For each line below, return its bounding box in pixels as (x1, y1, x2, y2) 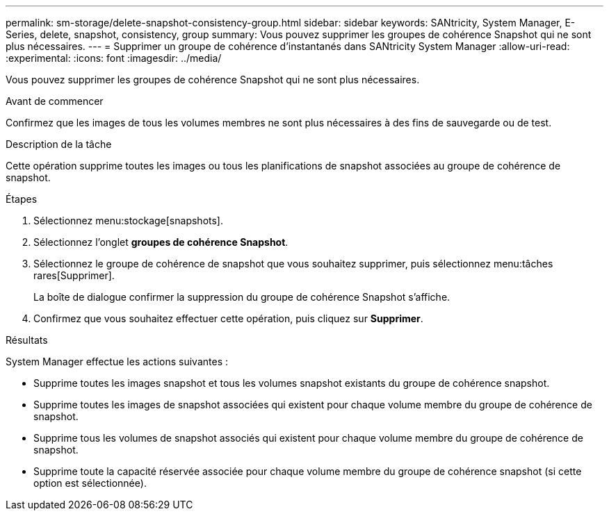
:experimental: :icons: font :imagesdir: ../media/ (6, 52, 222, 64)
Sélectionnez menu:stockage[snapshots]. (33, 215, 223, 226)
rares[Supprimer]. (33, 269, 115, 281)
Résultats (6, 334, 48, 346)
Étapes (6, 193, 38, 205)
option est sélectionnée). (33, 477, 147, 489)
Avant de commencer (6, 95, 104, 107)
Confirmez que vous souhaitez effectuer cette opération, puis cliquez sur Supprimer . (33, 313, 423, 324)
